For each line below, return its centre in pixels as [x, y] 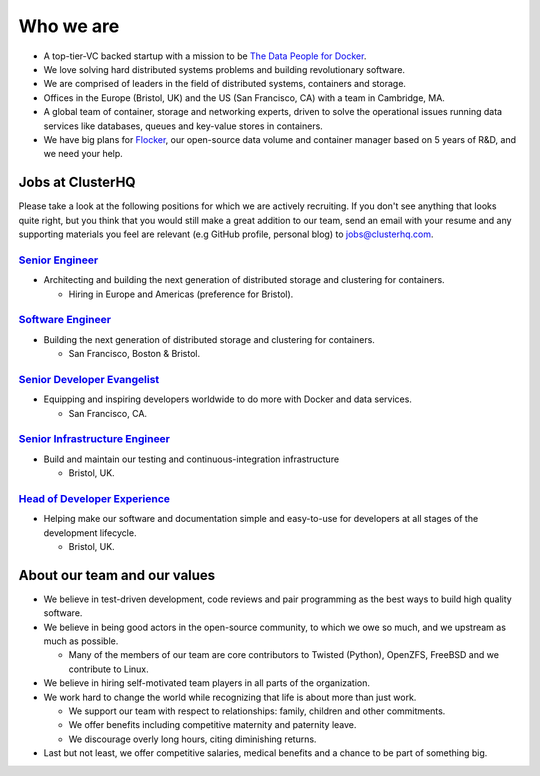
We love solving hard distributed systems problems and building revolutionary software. [224, 69]
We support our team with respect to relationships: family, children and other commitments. [257, 711]
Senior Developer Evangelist [89, 379]
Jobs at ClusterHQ [77, 182]
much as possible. [81, 641]
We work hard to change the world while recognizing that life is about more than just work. [230, 697]
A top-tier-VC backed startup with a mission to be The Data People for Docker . [205, 56]
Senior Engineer [58, 260]
